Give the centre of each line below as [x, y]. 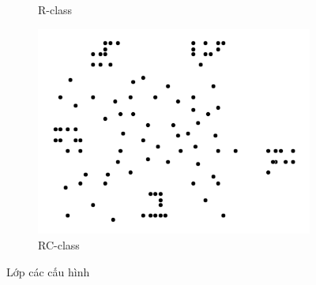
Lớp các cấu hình [48, 271]
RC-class [59, 245]
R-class [55, 9]
